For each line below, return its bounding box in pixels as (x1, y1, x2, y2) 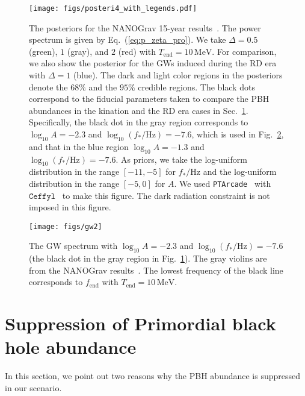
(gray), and (67, 45, 109, 57)
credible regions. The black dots (138, 80, 255, 93)
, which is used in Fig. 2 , (191, 128, 284, 140)
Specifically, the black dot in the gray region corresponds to (29, 116, 248, 128)
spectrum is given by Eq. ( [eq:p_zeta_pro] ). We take (29, 33, 226, 46)
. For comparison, (212, 45, 277, 57)
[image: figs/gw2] (29, 222, 102, 231)
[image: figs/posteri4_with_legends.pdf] (29, 4, 197, 13)
